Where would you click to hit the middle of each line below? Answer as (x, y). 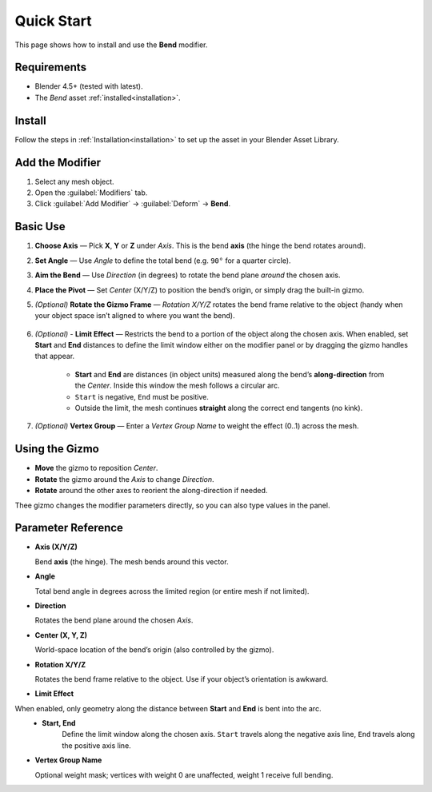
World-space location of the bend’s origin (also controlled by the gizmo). (154, 650)
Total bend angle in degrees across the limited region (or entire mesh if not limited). (172, 591)
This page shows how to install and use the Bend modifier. (111, 45)
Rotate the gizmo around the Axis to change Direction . (125, 479)
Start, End (59, 723)
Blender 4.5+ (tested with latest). (89, 86)
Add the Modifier (58, 163)
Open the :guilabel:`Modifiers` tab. (91, 193)
